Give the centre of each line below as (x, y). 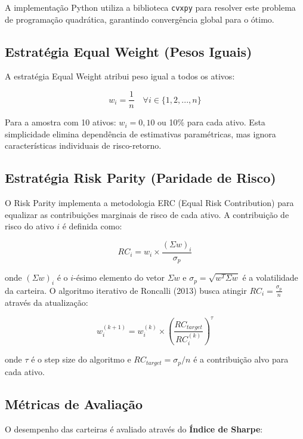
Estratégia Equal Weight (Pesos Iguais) (129, 51)
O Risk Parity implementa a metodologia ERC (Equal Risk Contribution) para (149, 203)
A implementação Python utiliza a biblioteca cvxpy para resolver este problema (150, 7)
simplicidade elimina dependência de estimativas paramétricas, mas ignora (140, 133)
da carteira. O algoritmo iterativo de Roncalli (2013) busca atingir (126, 290)
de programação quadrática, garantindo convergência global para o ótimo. (140, 19)
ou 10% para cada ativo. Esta (211, 122)
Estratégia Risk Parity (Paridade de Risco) (140, 178)
